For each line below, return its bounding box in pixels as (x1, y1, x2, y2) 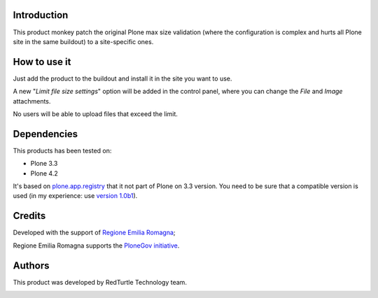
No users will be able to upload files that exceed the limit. (13, 109, 178, 118)
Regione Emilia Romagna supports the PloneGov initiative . (13, 241, 180, 250)
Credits (13, 210, 46, 222)
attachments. (13, 97, 51, 105)
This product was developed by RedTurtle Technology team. (13, 278, 187, 286)
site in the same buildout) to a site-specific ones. (13, 37, 154, 45)
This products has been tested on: (13, 146, 112, 155)
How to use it (13, 56, 71, 68)
